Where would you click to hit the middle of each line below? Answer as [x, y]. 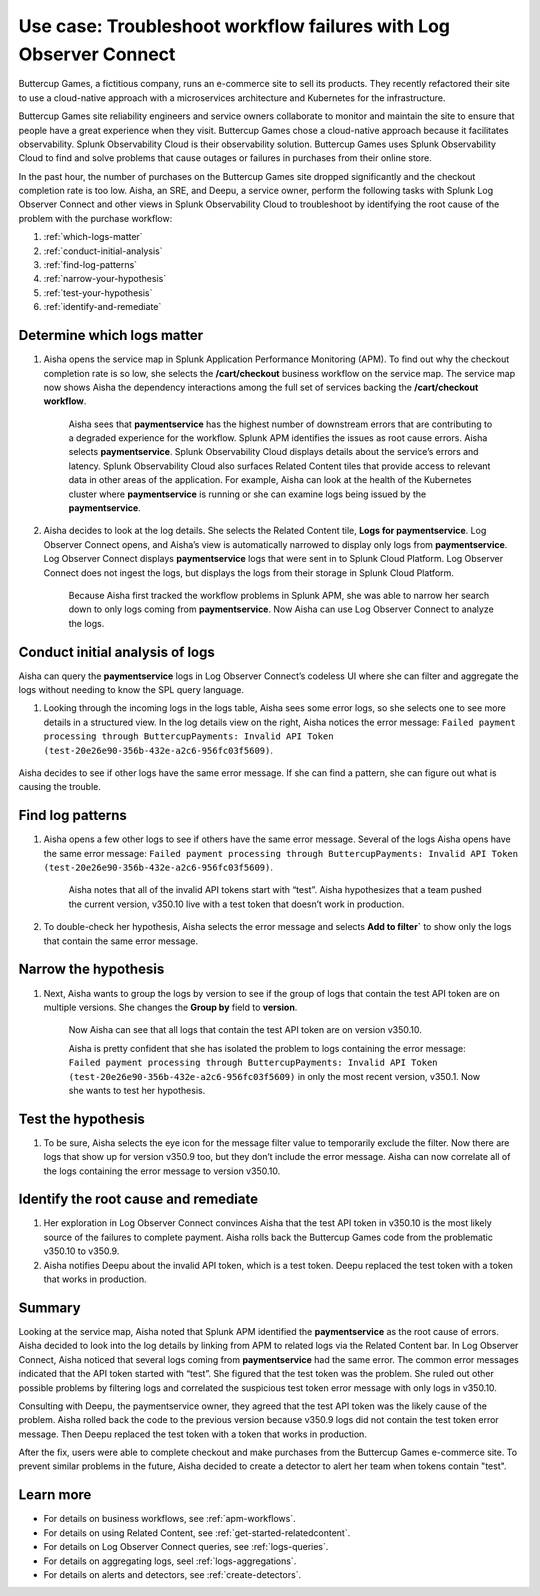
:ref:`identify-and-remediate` [102, 307]
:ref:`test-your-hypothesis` [98, 292]
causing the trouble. [60, 787]
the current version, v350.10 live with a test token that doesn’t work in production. [236, 904]
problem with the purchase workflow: [95, 218]
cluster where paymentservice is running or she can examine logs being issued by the [247, 494]
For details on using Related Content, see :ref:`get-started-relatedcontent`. [197, 1532]
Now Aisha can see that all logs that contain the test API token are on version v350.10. [245, 1030]
